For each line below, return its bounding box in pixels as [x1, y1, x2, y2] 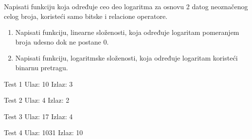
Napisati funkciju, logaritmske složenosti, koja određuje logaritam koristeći [15, 53, 238, 63]
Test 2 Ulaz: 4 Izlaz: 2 [4, 95, 70, 105]
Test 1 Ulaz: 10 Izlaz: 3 [4, 78, 73, 89]
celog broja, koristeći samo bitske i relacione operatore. [4, 11, 168, 21]
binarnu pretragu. [15, 62, 68, 72]
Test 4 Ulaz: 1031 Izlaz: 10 [4, 127, 83, 138]
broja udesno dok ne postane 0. [15, 36, 109, 46]
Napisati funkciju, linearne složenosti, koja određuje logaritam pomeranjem [15, 27, 239, 37]
